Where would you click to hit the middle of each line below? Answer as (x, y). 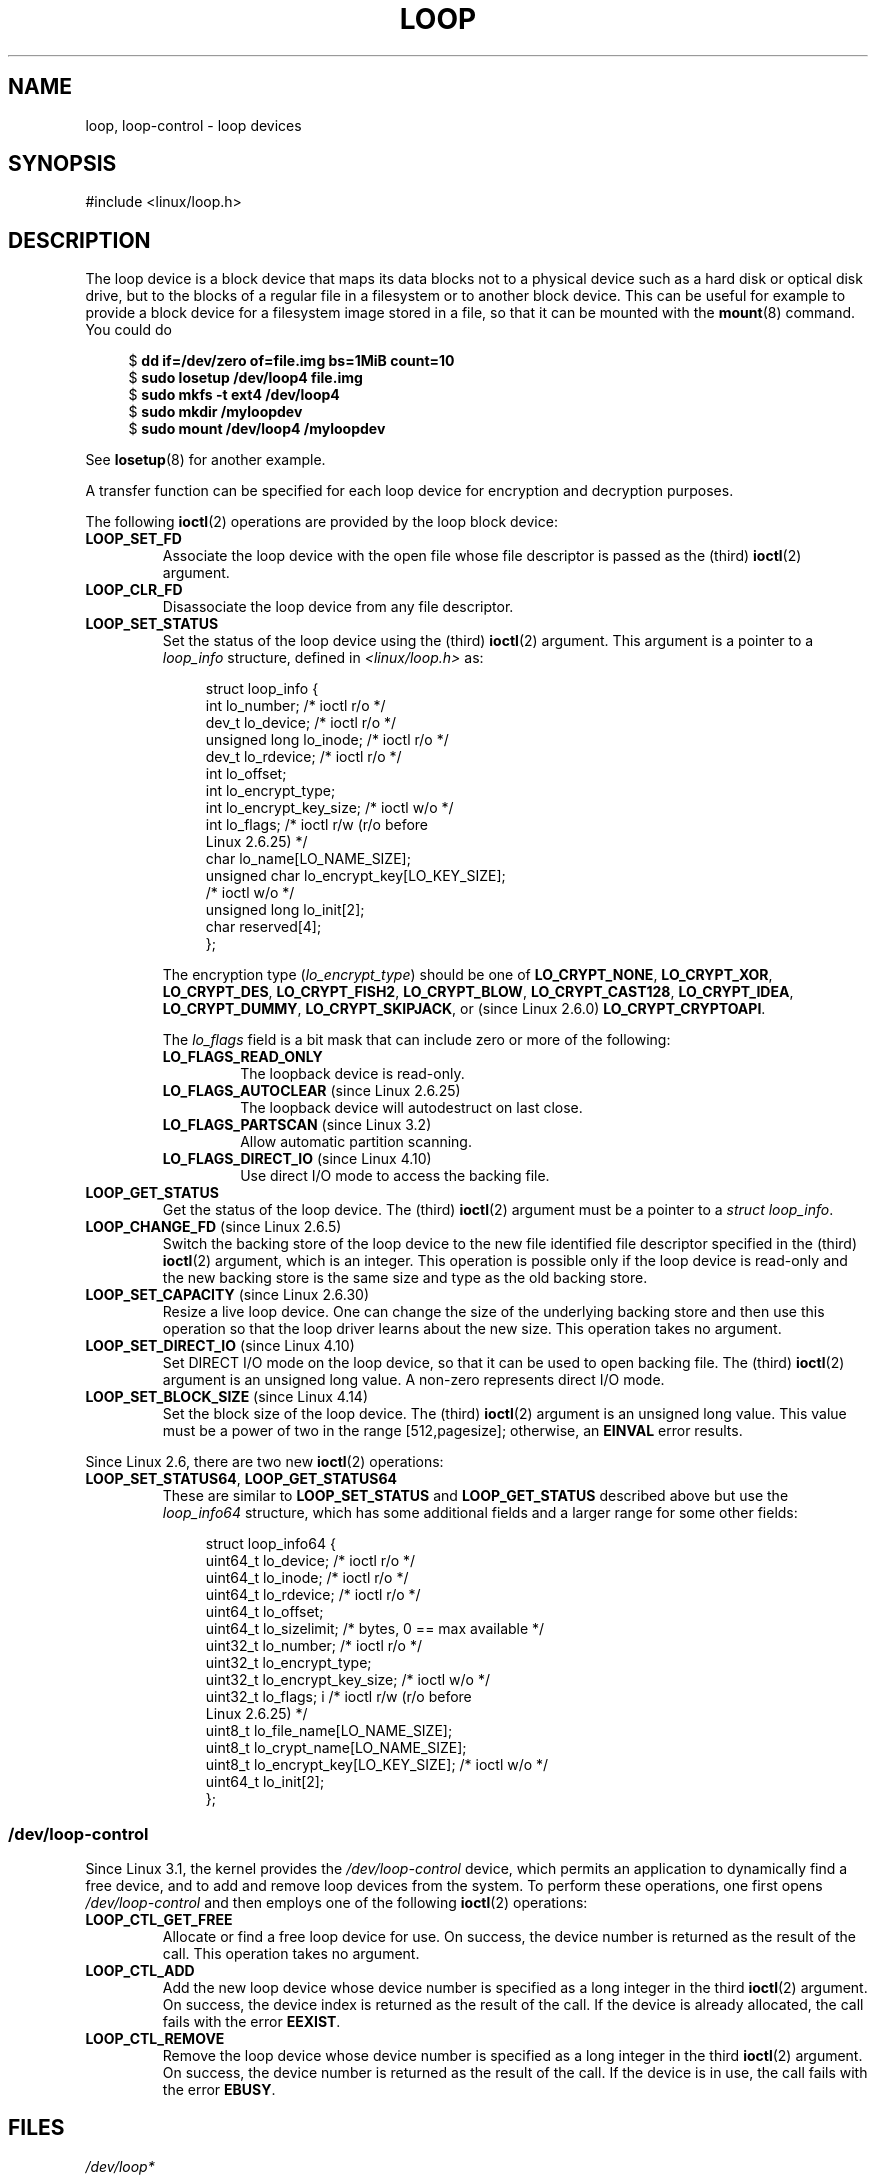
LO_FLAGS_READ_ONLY (242, 1057)
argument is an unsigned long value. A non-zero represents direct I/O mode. (413, 1380)
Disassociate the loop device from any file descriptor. (338, 607)
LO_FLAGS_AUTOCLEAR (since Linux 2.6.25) (311, 1091)
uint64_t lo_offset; (264, 1612)
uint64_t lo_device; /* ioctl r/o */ (310, 1561)
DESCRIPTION (79, 240)
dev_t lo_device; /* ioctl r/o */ (301, 723)
